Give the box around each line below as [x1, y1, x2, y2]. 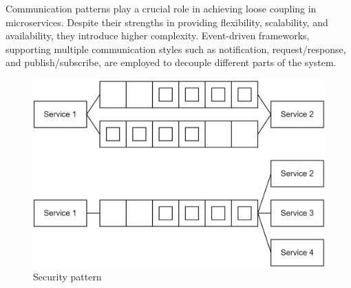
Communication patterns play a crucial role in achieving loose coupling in [6, 1, 317, 15]
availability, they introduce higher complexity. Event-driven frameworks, [6, 28, 310, 43]
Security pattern [33, 269, 102, 284]
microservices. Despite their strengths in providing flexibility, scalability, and [6, 14, 328, 29]
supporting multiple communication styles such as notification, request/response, [6, 41, 346, 56]
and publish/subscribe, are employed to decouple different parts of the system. [6, 55, 337, 70]
